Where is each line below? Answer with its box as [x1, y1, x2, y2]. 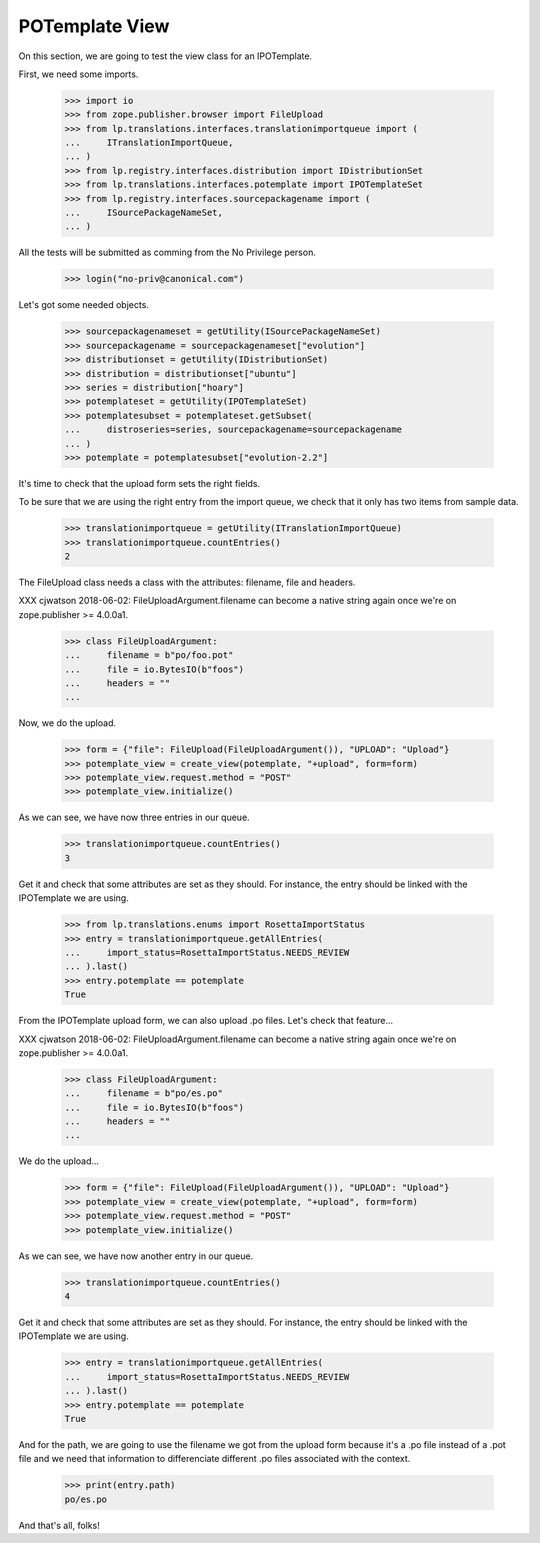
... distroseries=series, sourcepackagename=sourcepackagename [64, 424, 403, 435]
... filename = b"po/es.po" [64, 1088, 224, 1099]
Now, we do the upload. [18, 717, 117, 729]
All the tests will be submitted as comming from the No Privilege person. [18, 246, 317, 259]
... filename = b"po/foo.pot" [64, 650, 234, 661]
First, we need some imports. [18, 68, 139, 80]
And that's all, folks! [18, 1519, 100, 1531]
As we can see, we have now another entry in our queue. [18, 1250, 254, 1262]
